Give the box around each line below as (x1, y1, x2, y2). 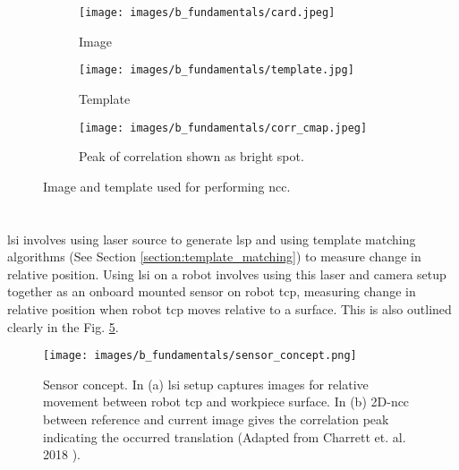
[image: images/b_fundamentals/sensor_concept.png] (43, 349, 357, 363)
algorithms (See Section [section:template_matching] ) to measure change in (7, 247, 421, 266)
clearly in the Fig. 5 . (7, 317, 119, 336)
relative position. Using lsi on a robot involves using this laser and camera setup (7, 264, 446, 283)
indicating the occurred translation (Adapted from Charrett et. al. (43, 427, 406, 446)
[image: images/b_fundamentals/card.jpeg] (79, 6, 336, 19)
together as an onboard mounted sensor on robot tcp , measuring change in (7, 282, 416, 301)
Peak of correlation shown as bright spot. (79, 147, 304, 166)
